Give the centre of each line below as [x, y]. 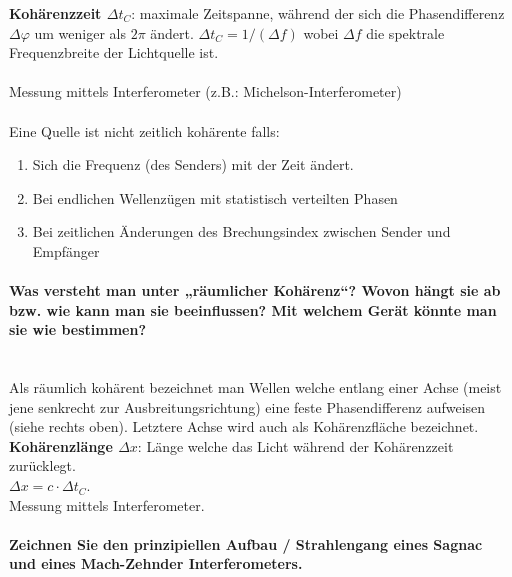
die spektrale [405, 32]
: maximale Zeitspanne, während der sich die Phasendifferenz [318, 13]
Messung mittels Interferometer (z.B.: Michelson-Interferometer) [205, 91]
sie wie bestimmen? [78, 329]
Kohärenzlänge [61, 445]
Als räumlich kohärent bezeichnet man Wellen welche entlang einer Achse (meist [255, 387]
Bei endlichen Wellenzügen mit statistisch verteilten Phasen [215, 197]
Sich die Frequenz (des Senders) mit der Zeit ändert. [193, 164]
